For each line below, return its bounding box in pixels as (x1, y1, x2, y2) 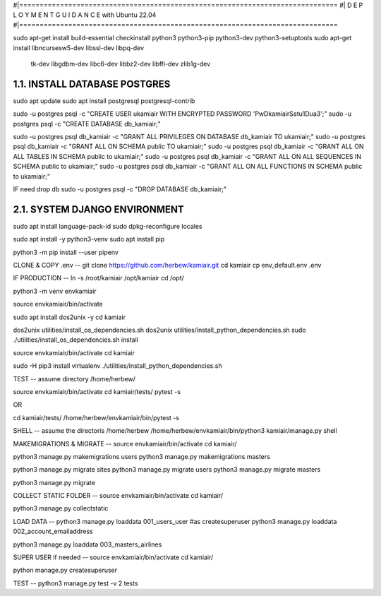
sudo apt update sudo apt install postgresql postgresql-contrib (13, 96, 195, 105)
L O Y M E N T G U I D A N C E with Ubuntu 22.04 (13, 11, 157, 19)
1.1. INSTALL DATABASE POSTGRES (13, 78, 171, 90)
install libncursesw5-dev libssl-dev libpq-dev (13, 43, 145, 52)
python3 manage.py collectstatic (13, 504, 109, 513)
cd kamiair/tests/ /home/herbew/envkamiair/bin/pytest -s (13, 413, 180, 422)
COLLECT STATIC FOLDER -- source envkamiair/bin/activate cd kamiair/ (13, 491, 224, 500)
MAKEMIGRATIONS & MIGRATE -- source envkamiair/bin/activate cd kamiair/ (13, 439, 237, 448)
